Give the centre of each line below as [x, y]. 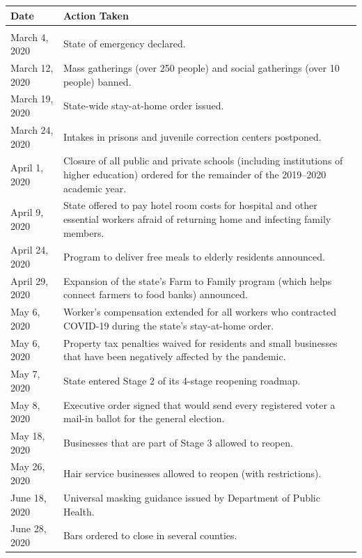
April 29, [30, 280]
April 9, [27, 212]
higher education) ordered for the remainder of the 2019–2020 [195, 174]
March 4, [30, 37]
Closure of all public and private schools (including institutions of [203, 161]
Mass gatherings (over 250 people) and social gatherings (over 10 [201, 68]
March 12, [32, 68]
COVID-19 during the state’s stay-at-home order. [168, 325]
